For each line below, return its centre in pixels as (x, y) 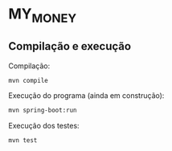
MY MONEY (43, 15)
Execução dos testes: (44, 126)
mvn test (23, 141)
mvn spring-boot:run (43, 110)
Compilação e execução (70, 46)
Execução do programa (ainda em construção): (86, 96)
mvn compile (28, 80)
